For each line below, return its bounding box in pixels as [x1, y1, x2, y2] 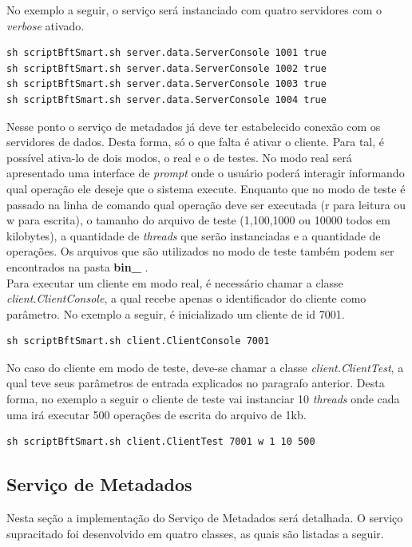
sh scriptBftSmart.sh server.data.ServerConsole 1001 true [6, 47, 327, 59]
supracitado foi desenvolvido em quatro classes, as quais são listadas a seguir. [6, 525, 384, 541]
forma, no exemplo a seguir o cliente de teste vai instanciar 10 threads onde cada [6, 390, 400, 407]
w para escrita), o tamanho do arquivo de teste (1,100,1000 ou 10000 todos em [6, 212, 390, 228]
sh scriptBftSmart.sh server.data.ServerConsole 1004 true [6, 93, 327, 105]
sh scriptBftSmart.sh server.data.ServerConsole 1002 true [6, 62, 327, 74]
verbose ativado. [6, 17, 85, 34]
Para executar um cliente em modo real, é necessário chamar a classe [6, 274, 343, 291]
